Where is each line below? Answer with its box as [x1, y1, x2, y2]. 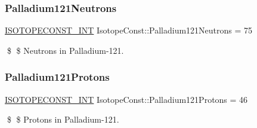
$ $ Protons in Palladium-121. [7, 113, 119, 126]
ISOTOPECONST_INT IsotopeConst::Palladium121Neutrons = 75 [5, 24, 253, 36]
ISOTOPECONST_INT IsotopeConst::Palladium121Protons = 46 [5, 93, 248, 105]
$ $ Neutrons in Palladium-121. [7, 44, 124, 56]
